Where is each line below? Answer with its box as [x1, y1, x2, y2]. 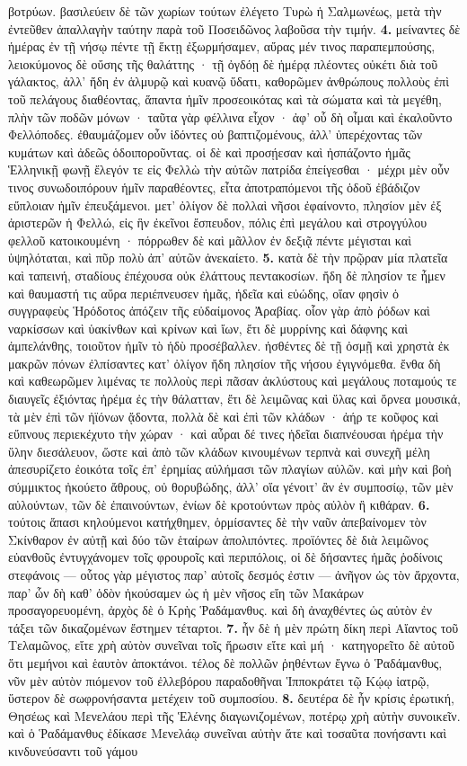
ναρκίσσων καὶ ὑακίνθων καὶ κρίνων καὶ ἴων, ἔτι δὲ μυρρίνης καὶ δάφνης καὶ [8, 318, 409, 337]
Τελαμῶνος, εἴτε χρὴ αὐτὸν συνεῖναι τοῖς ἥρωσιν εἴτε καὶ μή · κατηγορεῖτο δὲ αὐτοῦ [8, 636, 454, 655]
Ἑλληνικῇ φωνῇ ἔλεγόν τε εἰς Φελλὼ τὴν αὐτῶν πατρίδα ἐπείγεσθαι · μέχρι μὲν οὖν [8, 160, 450, 179]
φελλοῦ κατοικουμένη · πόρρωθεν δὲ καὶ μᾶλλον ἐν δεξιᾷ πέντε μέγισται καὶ [8, 230, 411, 249]
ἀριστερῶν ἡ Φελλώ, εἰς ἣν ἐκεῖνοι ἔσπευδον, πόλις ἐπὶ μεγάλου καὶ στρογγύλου [8, 213, 427, 232]
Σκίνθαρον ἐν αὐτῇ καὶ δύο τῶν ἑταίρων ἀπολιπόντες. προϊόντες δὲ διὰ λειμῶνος [8, 530, 428, 548]
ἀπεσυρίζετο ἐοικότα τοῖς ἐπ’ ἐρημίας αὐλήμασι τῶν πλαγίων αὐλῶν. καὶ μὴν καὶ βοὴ [8, 459, 452, 478]
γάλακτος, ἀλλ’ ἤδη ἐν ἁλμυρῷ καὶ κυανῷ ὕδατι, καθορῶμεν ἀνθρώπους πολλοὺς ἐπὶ [8, 72, 449, 91]
